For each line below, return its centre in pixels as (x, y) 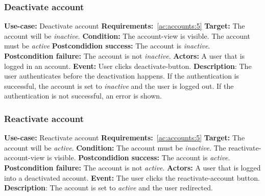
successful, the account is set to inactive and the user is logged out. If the (119, 85)
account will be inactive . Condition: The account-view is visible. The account (127, 35)
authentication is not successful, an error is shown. (83, 96)
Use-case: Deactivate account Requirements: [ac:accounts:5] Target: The (125, 26)
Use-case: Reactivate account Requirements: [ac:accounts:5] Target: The (125, 138)
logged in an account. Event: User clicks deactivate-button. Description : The (128, 66)
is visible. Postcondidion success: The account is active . (138, 157)
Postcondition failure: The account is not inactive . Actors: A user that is (125, 56)
